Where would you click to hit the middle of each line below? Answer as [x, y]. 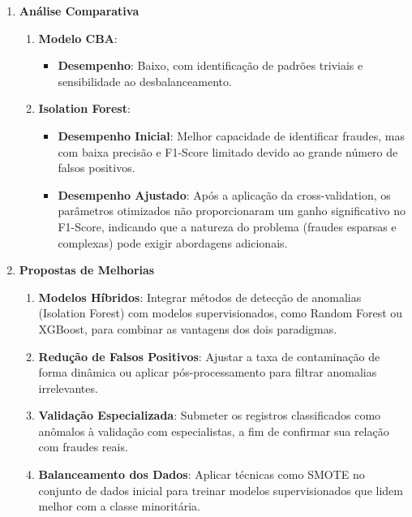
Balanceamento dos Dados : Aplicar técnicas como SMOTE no [202, 474]
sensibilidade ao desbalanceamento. [145, 81]
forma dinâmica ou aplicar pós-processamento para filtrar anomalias [208, 372]
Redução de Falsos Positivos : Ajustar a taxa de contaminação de [209, 356]
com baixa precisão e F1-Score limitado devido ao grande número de [228, 151]
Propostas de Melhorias [87, 270]
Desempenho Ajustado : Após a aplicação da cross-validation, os [224, 194]
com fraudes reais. [83, 447]
